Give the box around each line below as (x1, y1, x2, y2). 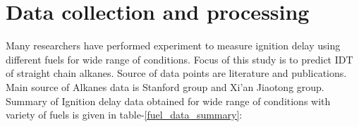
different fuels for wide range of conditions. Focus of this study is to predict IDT (6, 52, 353, 66)
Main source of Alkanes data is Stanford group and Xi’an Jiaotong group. (6, 79, 324, 94)
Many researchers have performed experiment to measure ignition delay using (6, 38, 341, 53)
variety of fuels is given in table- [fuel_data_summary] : (6, 107, 243, 122)
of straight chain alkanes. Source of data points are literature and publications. (6, 66, 347, 80)
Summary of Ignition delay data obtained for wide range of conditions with (6, 93, 331, 108)
